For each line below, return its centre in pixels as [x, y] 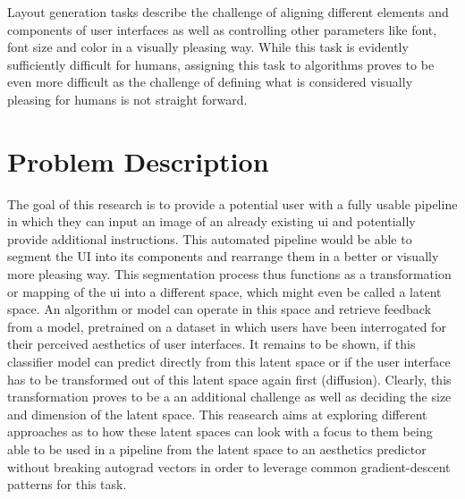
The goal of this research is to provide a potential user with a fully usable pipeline [232, 203]
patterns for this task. [67, 484]
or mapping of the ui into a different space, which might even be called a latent [224, 291]
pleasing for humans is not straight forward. [127, 99]
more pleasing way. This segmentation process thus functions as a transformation [229, 274]
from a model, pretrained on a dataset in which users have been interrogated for [227, 326]
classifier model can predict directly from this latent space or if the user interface [229, 362]
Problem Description [138, 161]
